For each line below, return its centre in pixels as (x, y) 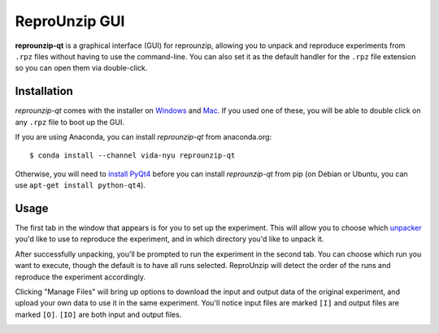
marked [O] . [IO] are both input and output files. (98, 314)
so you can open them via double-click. (81, 68)
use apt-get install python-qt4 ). (80, 185)
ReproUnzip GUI (70, 21)
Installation (44, 91)
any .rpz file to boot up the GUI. (70, 122)
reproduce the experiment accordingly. (80, 277)
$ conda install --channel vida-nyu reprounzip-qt (133, 156)
